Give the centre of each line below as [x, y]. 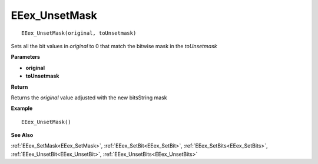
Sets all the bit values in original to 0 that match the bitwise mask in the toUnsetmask [114, 46]
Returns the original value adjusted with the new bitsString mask [89, 98]
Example [22, 108]
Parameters [26, 57]
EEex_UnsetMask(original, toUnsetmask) [79, 33]
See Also [22, 135]
